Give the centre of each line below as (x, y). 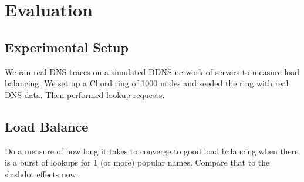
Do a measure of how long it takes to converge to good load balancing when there (152, 151)
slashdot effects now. (42, 173)
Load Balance (47, 126)
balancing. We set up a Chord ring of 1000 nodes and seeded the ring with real (147, 83)
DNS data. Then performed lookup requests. (85, 94)
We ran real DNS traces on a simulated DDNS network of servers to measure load (152, 71)
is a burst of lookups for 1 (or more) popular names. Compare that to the (137, 162)
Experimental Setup (67, 47)
